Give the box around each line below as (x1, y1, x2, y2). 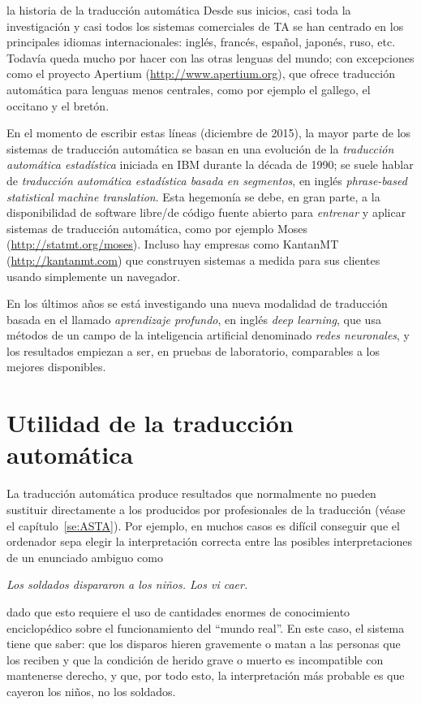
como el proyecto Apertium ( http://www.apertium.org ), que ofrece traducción (6, 65, 395, 82)
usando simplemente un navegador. (6, 267, 181, 284)
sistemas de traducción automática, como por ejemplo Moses (6, 219, 308, 236)
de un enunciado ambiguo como (6, 548, 163, 565)
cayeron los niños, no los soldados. (6, 682, 176, 699)
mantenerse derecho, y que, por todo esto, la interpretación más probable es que (6, 667, 405, 684)
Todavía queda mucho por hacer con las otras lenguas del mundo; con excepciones (6, 49, 415, 66)
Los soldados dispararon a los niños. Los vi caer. (6, 576, 248, 593)
